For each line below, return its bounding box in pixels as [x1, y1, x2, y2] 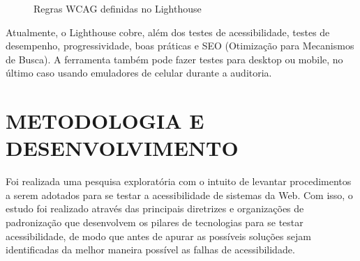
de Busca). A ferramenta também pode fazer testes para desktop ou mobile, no [6, 52, 343, 66]
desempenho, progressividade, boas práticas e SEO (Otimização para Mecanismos [6, 38, 354, 53]
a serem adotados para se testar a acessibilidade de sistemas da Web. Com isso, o [6, 187, 353, 202]
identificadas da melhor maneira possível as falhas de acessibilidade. [6, 242, 295, 257]
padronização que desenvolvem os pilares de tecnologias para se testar [6, 215, 303, 230]
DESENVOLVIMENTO [6, 134, 239, 162]
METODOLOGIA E [6, 106, 204, 135]
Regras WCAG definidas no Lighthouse [33, 1, 202, 15]
